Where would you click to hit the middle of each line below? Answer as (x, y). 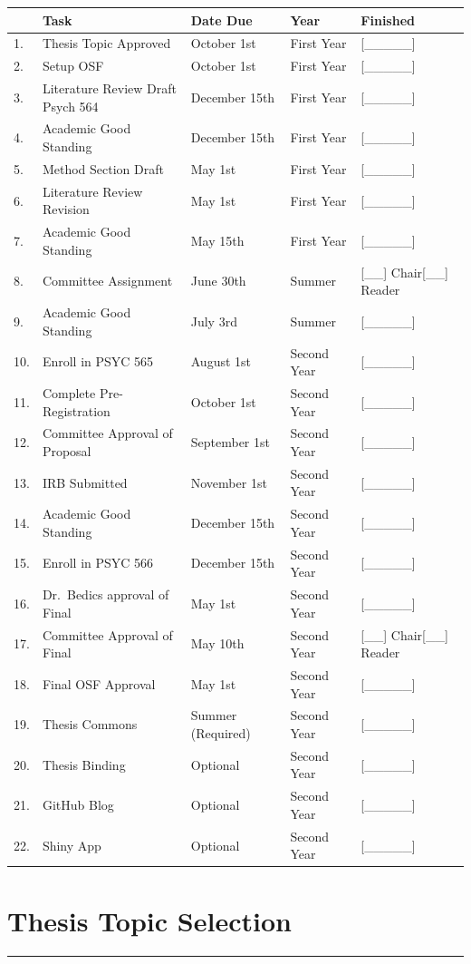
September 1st (230, 442)
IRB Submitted (85, 482)
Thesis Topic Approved (106, 43)
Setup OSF (73, 66)
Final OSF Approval (99, 683)
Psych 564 (70, 106)
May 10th (217, 643)
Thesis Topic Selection (149, 920)
